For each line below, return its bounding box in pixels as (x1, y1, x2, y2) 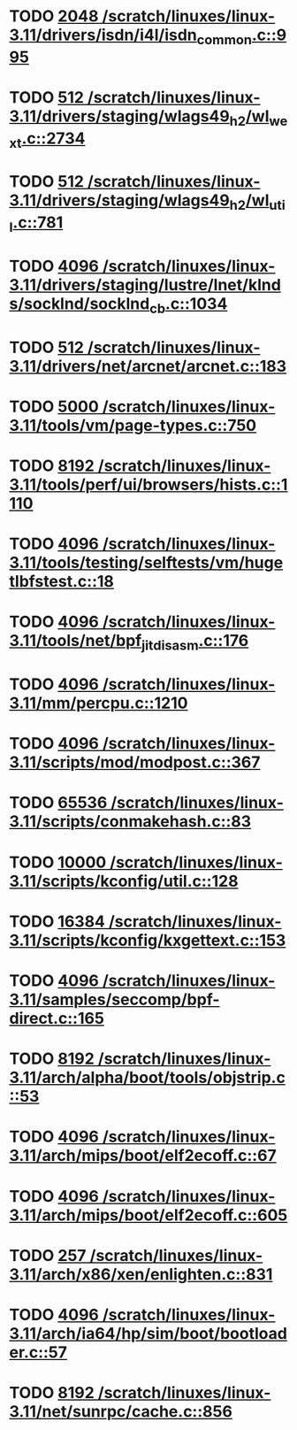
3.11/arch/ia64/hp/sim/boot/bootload (9, 1323, 287, 1343)
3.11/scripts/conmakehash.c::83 (9, 811, 252, 832)
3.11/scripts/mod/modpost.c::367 (9, 752, 261, 773)
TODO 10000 (9, 852, 107, 873)
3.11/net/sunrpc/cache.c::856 (9, 1402, 232, 1422)
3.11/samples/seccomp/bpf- (9, 989, 220, 1010)
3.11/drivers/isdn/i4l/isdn (9, 25, 197, 45)
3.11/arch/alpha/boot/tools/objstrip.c (9, 1068, 286, 1088)
